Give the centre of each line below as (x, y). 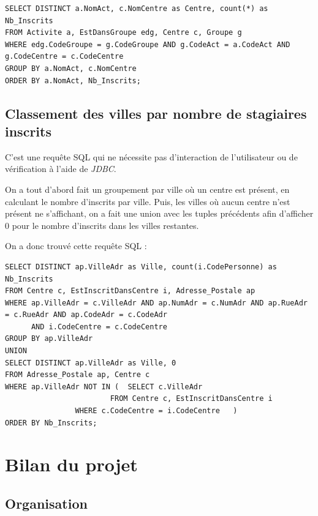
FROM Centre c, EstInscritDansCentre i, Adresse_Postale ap (130, 291)
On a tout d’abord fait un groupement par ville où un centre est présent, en (147, 189)
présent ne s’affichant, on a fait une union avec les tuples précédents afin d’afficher (159, 213)
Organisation (46, 503)
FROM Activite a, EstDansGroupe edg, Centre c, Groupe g (123, 33)
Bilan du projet (71, 464)
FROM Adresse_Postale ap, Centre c (78, 375)
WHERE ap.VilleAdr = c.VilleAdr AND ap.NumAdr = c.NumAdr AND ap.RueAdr (156, 303)
